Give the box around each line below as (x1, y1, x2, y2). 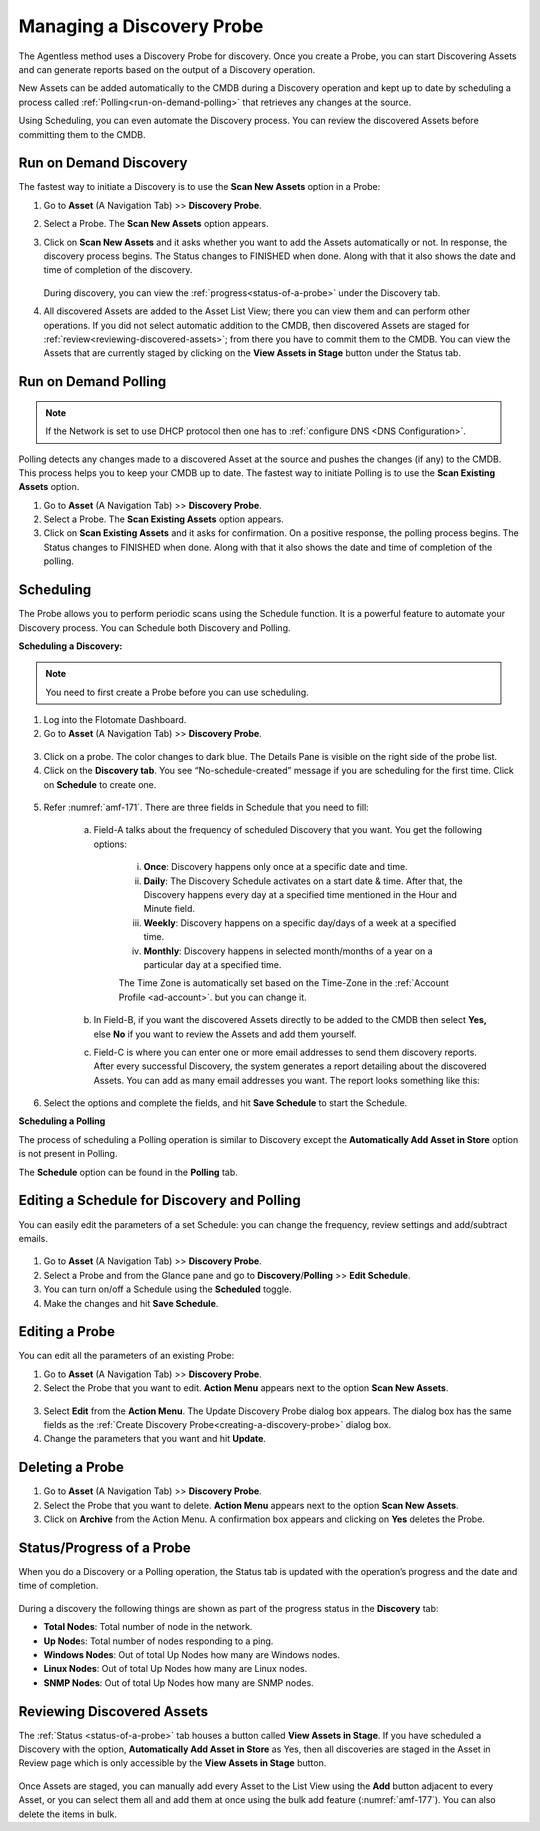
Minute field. (143, 903, 195, 915)
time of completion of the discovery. (43, 264, 193, 276)
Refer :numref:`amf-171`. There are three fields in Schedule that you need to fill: (43, 801, 369, 814)
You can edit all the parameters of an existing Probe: (18, 1350, 235, 1362)
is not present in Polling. (18, 1148, 118, 1160)
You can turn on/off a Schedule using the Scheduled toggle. (43, 1283, 292, 1295)
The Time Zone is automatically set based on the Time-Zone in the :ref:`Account (118, 977, 450, 989)
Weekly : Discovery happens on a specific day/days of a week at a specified (143, 916, 457, 929)
